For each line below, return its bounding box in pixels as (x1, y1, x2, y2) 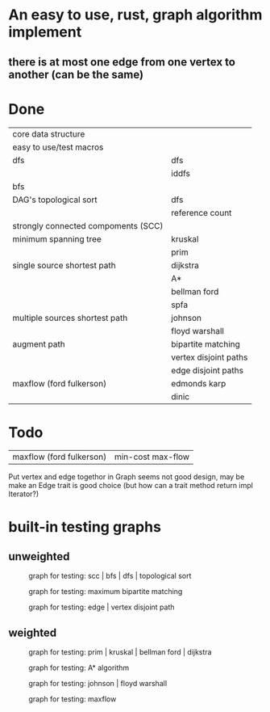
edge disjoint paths (171, 364, 244, 376)
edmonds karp (171, 377, 226, 389)
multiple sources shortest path (12, 312, 128, 323)
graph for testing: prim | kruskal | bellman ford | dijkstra (28, 647, 212, 657)
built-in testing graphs (8, 517, 161, 536)
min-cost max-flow (114, 451, 190, 462)
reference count (171, 207, 232, 218)
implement (8, 23, 82, 41)
